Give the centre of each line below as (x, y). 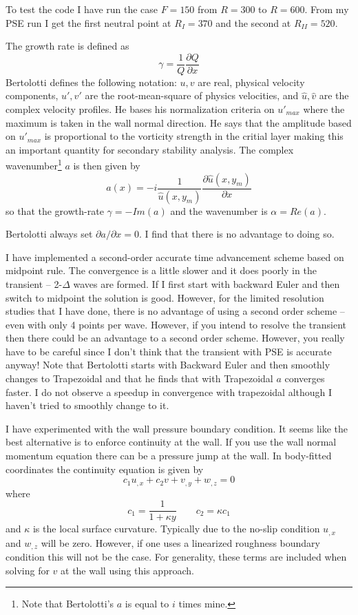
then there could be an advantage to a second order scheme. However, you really (175, 338)
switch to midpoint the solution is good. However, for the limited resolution (165, 297)
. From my (327, 9)
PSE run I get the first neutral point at (88, 22)
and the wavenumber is (219, 210)
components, (32, 95)
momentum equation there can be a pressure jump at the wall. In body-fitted (169, 456)
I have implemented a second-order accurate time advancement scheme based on (175, 257)
